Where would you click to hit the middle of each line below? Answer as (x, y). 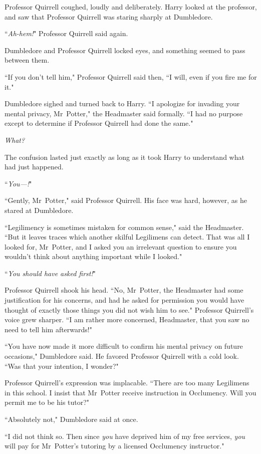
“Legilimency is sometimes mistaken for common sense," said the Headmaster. (124, 227)
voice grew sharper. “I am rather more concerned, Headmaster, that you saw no (127, 319)
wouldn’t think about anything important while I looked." (93, 256)
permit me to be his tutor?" (47, 402)
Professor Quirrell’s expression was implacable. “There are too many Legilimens (127, 383)
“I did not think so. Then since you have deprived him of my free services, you (125, 436)
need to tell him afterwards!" (48, 329)
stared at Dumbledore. (39, 210)
